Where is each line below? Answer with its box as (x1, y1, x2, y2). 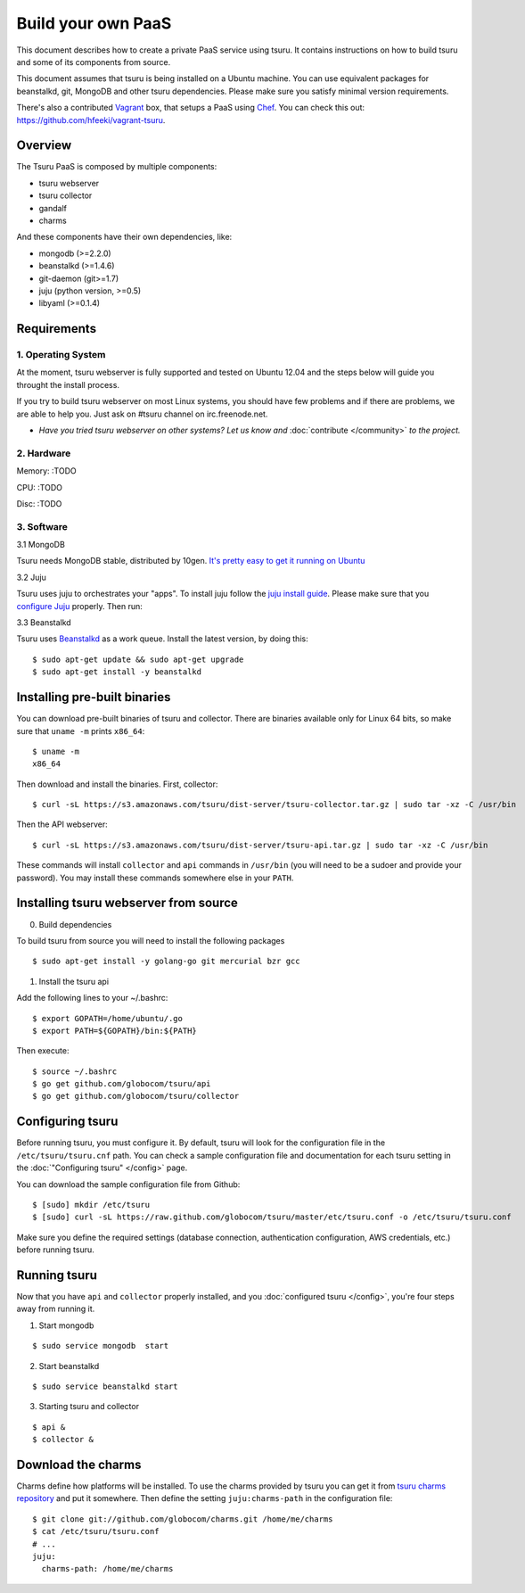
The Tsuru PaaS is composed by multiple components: (16, 161, 217, 172)
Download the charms (16, 1457, 142, 1472)
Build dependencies (38, 919, 112, 929)
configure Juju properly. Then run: (16, 600, 143, 611)
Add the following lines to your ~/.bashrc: (16, 993, 168, 1003)
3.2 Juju (16, 572, 46, 582)
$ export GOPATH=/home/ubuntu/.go (32, 1013, 183, 1023)
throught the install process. (16, 379, 120, 390)
